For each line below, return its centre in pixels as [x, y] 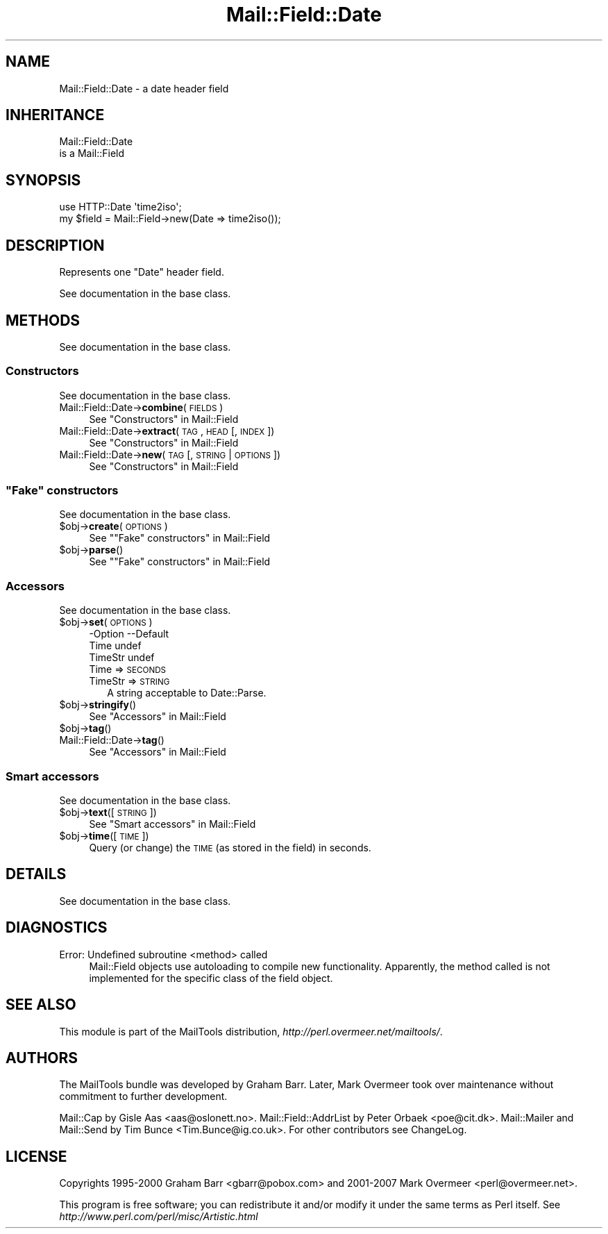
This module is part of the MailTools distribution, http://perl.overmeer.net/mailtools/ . [251, 1031]
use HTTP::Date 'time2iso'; [120, 207]
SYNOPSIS [43, 180]
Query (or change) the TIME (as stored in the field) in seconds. [230, 847]
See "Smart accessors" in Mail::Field [172, 824]
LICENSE [36, 1156]
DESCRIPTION [55, 245]
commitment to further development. [143, 1097]
